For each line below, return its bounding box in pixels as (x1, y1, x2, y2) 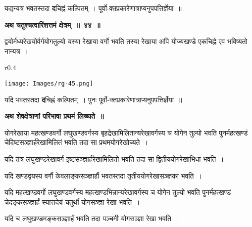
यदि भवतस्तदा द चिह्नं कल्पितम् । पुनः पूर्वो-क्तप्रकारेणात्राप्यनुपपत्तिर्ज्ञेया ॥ (4, 94, 182, 104)
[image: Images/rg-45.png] (4, 80, 93, 87)
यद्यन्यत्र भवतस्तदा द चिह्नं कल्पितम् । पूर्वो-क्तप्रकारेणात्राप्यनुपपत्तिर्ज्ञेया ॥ (4, 3, 182, 13)
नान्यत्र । (4, 45, 29, 56)
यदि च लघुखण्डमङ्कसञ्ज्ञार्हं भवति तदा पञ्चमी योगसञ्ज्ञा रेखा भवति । (4, 213, 180, 224)
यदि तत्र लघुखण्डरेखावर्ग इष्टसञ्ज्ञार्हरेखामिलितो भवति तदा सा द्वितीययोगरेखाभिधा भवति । (4, 154, 224, 164)
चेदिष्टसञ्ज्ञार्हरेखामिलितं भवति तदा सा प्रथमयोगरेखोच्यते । (4, 137, 148, 147)
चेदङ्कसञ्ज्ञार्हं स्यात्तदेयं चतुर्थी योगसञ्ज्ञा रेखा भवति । (4, 196, 140, 207)
